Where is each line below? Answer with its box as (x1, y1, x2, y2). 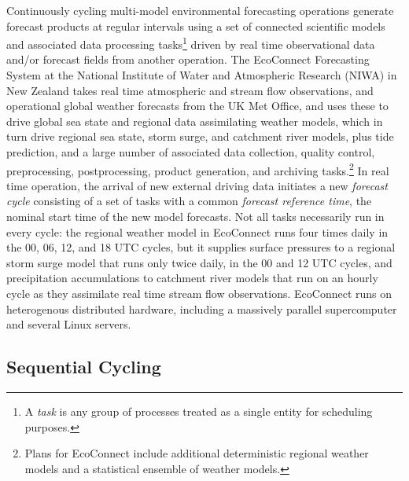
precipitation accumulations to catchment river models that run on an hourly (6, 270, 378, 286)
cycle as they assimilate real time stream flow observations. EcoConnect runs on (6, 285, 392, 301)
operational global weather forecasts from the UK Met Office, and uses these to (6, 97, 389, 114)
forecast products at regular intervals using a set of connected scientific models (6, 17, 385, 34)
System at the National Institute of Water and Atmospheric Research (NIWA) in (6, 67, 397, 83)
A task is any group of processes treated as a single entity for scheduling (24, 402, 373, 419)
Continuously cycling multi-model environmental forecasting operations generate (6, 2, 394, 18)
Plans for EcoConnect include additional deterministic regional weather (24, 445, 369, 461)
